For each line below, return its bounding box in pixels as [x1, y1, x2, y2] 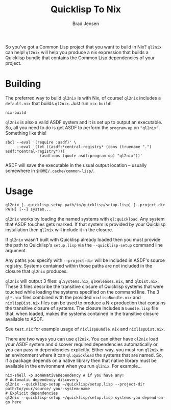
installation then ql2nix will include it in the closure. [5, 226, 113, 233]
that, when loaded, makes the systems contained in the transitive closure [5, 310, 159, 317]
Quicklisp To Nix [50, 4, 121, 15]
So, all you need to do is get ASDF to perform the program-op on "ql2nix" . [5, 124, 160, 131]
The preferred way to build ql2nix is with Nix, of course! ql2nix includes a [5, 94, 161, 101]
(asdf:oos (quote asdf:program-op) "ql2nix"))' [39, 153, 143, 158]
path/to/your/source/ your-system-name [5, 386, 90, 391]
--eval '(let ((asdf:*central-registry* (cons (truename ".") [16, 144, 152, 149]
